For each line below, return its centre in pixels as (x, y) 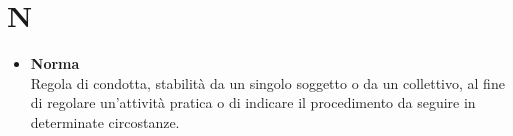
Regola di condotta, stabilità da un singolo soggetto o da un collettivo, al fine (267, 82)
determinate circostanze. (105, 121)
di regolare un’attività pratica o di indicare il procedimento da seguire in (253, 102)
